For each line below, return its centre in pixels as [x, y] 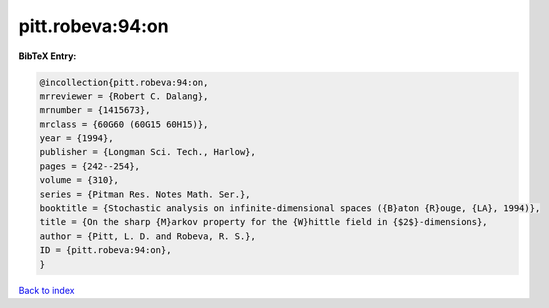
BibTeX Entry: [47, 56]
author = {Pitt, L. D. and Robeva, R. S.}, [148, 236]
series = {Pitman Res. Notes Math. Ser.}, [145, 194]
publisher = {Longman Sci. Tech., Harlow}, [148, 152]
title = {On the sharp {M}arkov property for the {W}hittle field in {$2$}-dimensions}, [264, 222]
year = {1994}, [76, 138]
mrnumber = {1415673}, [95, 110]
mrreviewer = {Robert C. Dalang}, [124, 96]
